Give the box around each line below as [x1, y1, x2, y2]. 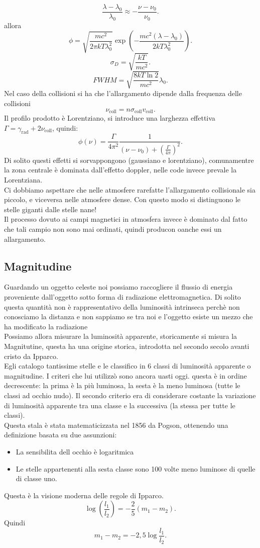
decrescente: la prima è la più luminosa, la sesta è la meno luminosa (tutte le [4, 380, 240, 391]
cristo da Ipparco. [4, 350, 58, 361]
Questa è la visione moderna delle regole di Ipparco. [4, 490, 164, 500]
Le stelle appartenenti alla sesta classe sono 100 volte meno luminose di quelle [16, 463, 255, 474]
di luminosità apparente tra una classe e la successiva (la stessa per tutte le [4, 400, 235, 410]
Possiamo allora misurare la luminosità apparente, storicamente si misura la [4, 331, 237, 341]
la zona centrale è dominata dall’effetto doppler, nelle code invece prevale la [4, 164, 237, 175]
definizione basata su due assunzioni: [4, 429, 117, 440]
